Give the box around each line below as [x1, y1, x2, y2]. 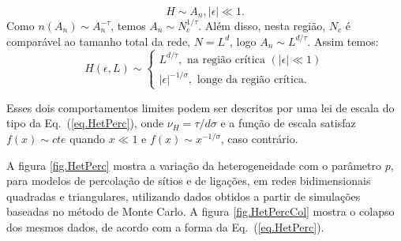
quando [69, 130, 105, 146]
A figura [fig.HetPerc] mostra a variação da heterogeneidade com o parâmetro [6, 156, 381, 173]
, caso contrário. [220, 130, 298, 146]
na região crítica [187, 54, 265, 66]
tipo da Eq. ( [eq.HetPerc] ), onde [6, 115, 164, 131]
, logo [230, 32, 257, 49]
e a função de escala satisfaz [220, 115, 356, 131]
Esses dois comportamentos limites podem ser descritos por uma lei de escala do [6, 99, 395, 115]
